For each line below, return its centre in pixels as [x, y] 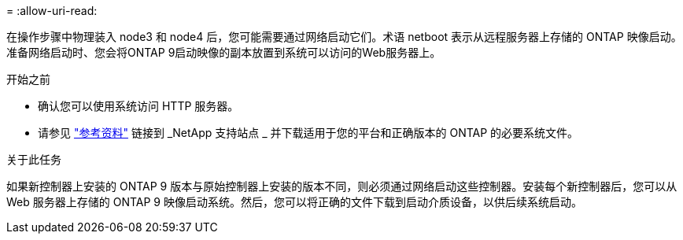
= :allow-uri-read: [52, 11]
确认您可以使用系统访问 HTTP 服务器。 [138, 106]
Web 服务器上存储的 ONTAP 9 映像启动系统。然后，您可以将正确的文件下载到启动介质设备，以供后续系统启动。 [294, 202]
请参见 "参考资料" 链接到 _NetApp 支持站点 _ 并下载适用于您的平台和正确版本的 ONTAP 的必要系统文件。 [308, 133]
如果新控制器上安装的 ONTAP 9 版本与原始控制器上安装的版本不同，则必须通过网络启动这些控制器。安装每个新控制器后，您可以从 [342, 186]
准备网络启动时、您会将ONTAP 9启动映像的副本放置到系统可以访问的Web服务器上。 [224, 52]
